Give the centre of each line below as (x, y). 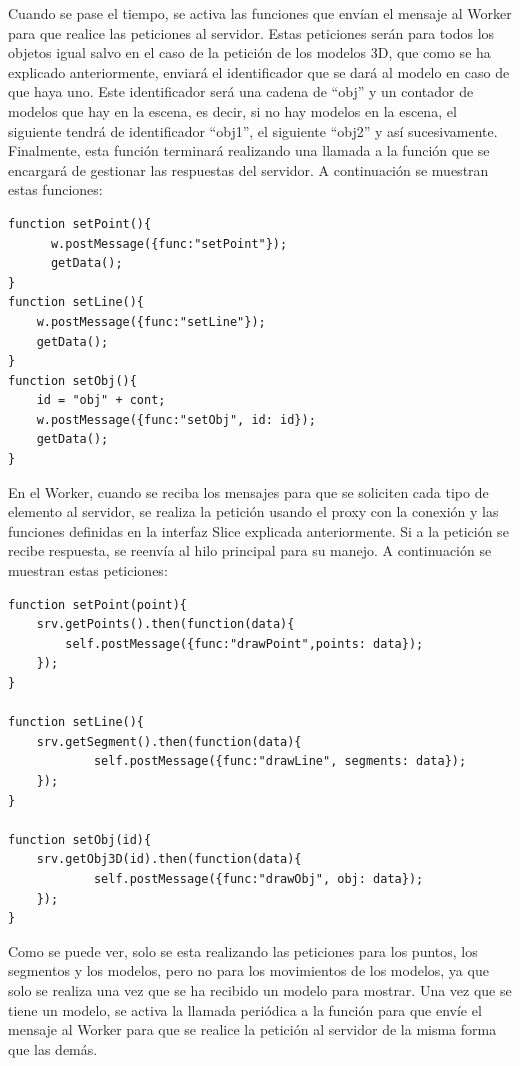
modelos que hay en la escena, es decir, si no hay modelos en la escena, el (232, 110)
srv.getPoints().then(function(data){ (165, 624)
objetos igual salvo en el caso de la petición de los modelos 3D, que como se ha (249, 52)
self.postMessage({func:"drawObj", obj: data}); (258, 878)
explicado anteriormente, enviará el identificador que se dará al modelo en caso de (259, 71)
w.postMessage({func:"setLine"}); (151, 321)
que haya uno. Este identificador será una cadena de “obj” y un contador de (241, 91)
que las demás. (53, 1048)
